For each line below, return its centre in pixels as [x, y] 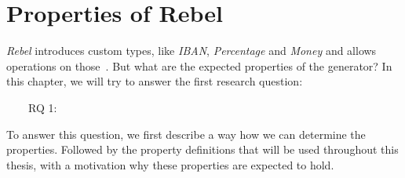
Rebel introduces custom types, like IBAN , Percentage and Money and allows [192, 51]
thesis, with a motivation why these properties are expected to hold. [170, 164]
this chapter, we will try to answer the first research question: [155, 81]
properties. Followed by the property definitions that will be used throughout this [202, 149]
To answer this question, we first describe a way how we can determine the [186, 134]
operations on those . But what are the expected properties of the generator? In [199, 65]
